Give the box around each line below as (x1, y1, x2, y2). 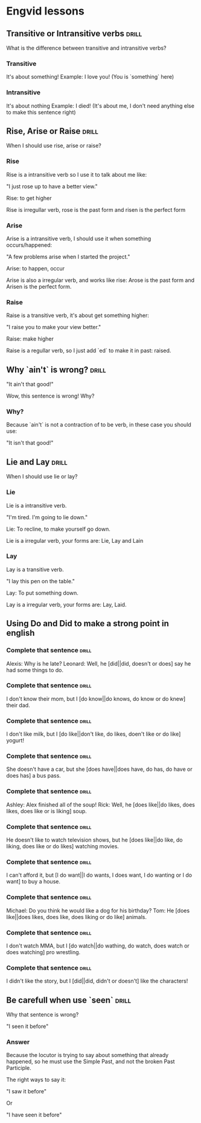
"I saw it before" (6, 1088, 47, 1095)
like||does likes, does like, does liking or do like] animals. (6, 913, 147, 920)
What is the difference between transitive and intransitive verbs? (6, 44, 167, 51)
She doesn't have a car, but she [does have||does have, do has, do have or (6, 765, 193, 773)
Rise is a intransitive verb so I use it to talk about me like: (6, 171, 147, 178)
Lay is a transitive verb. (6, 566, 65, 573)
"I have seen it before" (6, 1112, 62, 1119)
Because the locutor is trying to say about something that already (6, 1052, 169, 1059)
